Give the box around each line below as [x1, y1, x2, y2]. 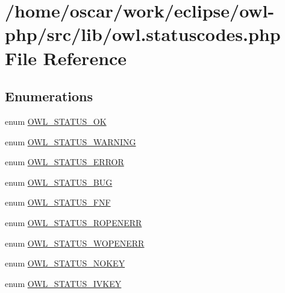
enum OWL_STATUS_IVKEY [5, 277, 122, 289]
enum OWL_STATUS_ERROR [5, 156, 124, 168]
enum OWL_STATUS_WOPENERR [5, 236, 145, 249]
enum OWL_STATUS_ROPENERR [5, 216, 142, 228]
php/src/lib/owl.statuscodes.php [5, 22, 281, 46]
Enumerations [5, 87, 93, 106]
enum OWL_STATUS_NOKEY [5, 257, 125, 269]
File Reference [5, 45, 127, 70]
